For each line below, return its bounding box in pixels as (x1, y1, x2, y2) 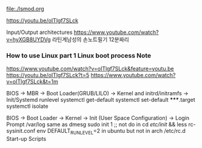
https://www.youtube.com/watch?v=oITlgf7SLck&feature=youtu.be (6, 65, 174, 72)
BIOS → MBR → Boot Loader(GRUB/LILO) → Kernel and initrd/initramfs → (6, 90, 189, 97)
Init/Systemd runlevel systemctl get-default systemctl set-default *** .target (6, 96, 195, 104)
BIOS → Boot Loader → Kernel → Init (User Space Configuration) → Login (6, 115, 190, 122)
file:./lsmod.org (6, 5, 44, 12)
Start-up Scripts (6, 135, 47, 143)
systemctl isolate (6, 103, 49, 110)
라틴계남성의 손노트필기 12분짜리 (52, 36, 129, 43)
